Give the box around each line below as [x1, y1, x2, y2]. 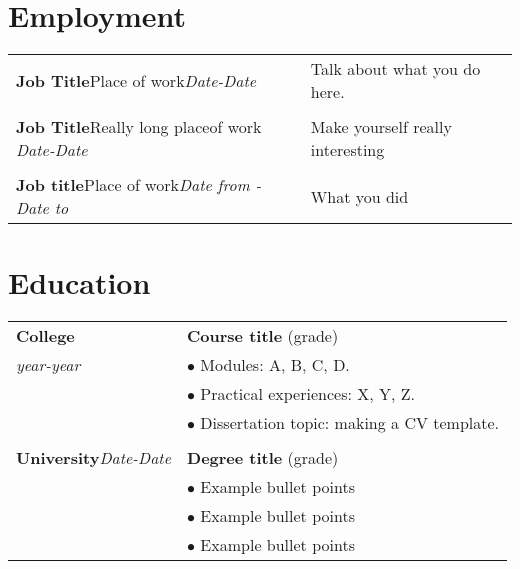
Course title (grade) [187, 324, 339, 348]
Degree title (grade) [187, 446, 339, 470]
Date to [16, 196, 69, 220]
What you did [310, 184, 409, 208]
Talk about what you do [310, 57, 481, 81]
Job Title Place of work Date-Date [16, 68, 257, 92]
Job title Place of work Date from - [16, 173, 262, 197]
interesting [310, 138, 385, 162]
